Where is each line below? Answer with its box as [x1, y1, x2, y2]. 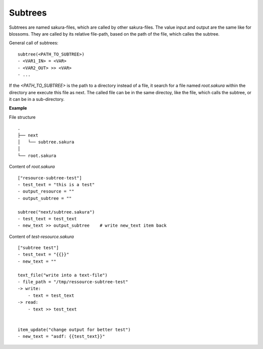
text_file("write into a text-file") [18, 272, 108, 278]
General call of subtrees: [9, 40, 58, 46]
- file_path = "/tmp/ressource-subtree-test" [18, 279, 129, 285]
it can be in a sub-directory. [9, 97, 65, 102]
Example [9, 105, 27, 111]
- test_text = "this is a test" [18, 182, 95, 187]
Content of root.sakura [9, 164, 55, 170]
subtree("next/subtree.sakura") [18, 209, 95, 214]
